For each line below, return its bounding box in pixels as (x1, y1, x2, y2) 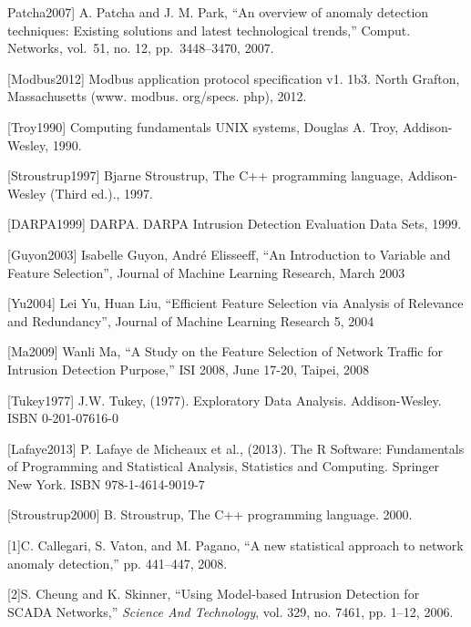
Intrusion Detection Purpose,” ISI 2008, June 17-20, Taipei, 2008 (7, 359, 370, 378)
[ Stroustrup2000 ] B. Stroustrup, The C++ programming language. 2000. (7, 505, 413, 524)
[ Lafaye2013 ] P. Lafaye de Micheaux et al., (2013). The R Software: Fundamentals (7, 438, 465, 457)
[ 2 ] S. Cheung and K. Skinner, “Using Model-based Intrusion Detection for (7, 584, 420, 603)
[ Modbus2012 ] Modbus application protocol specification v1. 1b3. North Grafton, (7, 68, 460, 87)
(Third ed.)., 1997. (50, 183, 153, 202)
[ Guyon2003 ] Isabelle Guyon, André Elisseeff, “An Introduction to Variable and (7, 244, 451, 263)
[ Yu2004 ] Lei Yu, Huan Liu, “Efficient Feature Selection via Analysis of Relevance (7, 293, 464, 313)
